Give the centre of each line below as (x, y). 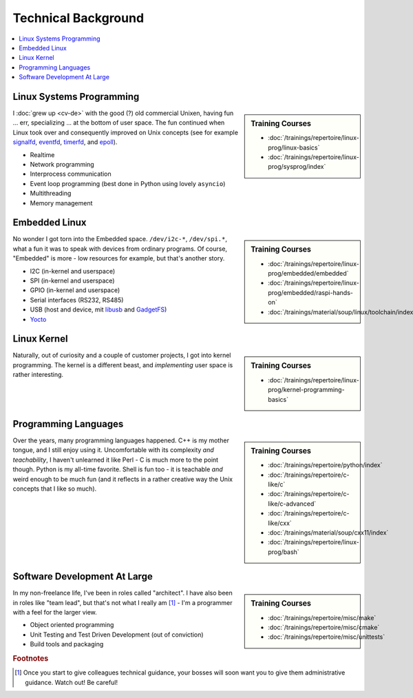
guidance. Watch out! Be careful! (72, 682)
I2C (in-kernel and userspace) (73, 271)
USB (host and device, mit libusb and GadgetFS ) (98, 309)
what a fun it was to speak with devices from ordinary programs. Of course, (120, 249)
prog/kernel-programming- (306, 390)
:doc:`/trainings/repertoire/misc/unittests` (327, 637)
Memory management (61, 203)
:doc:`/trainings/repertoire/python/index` (325, 465)
